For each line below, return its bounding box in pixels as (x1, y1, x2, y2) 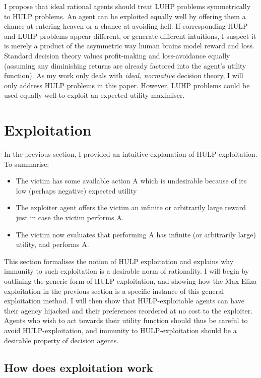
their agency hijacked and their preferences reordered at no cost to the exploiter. (4, 305, 253, 316)
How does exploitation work (4, 359, 153, 375)
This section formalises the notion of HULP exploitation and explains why (4, 256, 234, 266)
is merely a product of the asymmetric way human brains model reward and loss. (4, 40, 254, 51)
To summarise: (4, 158, 49, 169)
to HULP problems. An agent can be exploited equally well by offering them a (4, 11, 246, 21)
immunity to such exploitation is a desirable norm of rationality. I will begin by (4, 266, 249, 276)
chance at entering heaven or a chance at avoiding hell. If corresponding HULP (4, 21, 248, 31)
